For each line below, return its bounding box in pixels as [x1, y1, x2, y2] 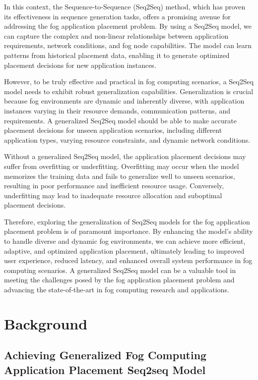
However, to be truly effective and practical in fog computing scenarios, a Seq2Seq [4, 76, 254, 87]
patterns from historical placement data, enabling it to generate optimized [4, 50, 230, 60]
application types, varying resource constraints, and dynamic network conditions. [4, 134, 251, 145]
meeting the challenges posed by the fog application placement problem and [4, 274, 235, 285]
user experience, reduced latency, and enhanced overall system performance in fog [4, 255, 253, 266]
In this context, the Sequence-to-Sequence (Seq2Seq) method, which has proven [4, 1, 246, 11]
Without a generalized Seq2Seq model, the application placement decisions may [4, 151, 246, 162]
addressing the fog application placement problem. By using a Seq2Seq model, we [4, 21, 252, 31]
